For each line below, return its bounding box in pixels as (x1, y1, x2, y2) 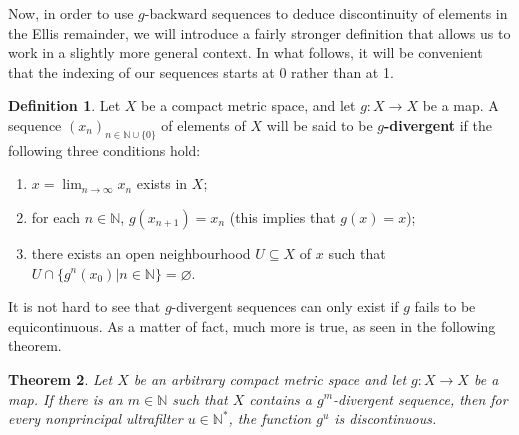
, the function (228, 408, 312, 429)
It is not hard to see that (8, 296, 161, 317)
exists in (136, 173, 188, 194)
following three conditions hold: (8, 139, 201, 160)
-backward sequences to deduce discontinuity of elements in (144, 3, 508, 23)
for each (31, 206, 81, 227)
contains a (249, 388, 312, 409)
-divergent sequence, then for (333, 388, 508, 409)
